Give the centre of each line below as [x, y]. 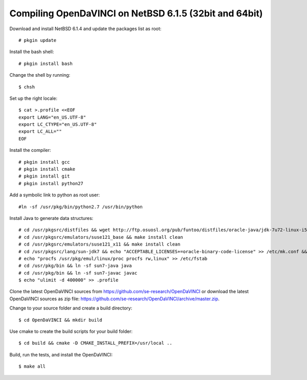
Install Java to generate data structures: [51, 218]
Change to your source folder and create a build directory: [71, 308]
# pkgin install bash [46, 63]
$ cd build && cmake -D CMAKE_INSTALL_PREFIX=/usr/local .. [95, 343]
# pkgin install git [44, 176]
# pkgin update [38, 40]
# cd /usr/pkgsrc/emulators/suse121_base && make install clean [101, 237]
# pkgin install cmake [47, 169]
